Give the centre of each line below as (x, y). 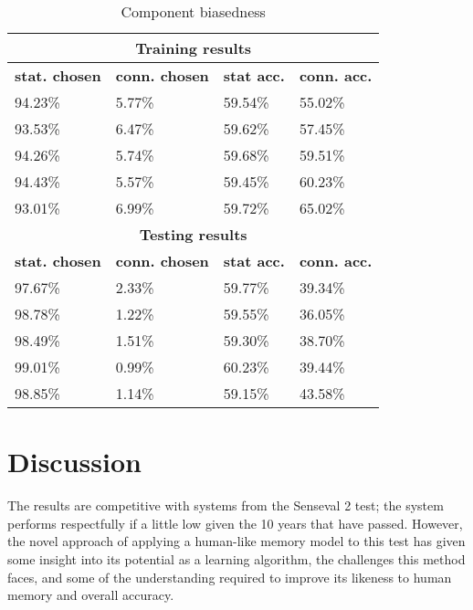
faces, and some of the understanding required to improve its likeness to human (230, 577)
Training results (194, 48)
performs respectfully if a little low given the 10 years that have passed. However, (235, 523)
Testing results (193, 234)
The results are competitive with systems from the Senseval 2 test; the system (226, 505)
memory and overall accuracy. (91, 595)
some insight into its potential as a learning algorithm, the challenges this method (236, 558)
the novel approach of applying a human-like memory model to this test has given (236, 541)
